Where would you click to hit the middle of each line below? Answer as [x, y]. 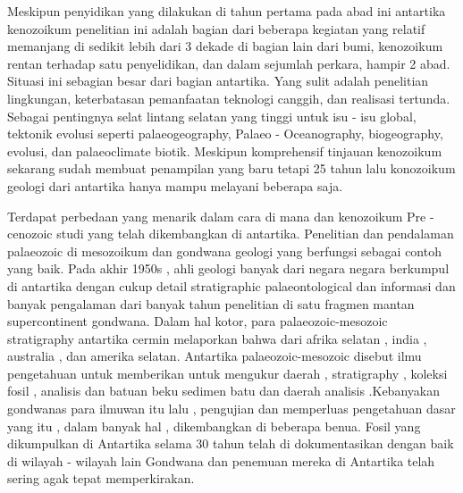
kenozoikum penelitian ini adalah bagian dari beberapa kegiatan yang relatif [216, 28]
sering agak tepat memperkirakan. [101, 478]
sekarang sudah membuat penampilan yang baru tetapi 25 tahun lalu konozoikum [231, 168]
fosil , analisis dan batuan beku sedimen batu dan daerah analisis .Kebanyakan [223, 391]
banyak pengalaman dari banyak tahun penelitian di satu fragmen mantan [211, 303]
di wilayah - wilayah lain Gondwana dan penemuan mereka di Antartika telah [221, 460]
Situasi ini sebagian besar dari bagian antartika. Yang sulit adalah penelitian [218, 81]
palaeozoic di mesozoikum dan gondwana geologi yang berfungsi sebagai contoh [224, 251]
